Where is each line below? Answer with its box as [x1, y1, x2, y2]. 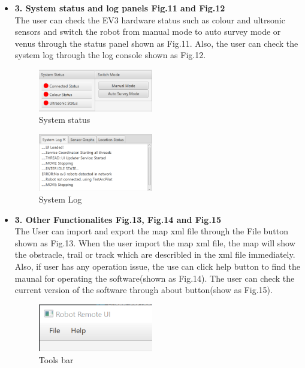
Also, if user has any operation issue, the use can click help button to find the [14, 260, 300, 273]
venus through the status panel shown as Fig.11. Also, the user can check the [14, 37, 298, 49]
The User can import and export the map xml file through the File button [14, 225, 289, 237]
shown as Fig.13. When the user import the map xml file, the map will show [14, 236, 295, 249]
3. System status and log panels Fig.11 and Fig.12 [14, 2, 225, 14]
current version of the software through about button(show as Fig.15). [14, 283, 273, 296]
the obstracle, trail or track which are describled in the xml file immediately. [14, 248, 295, 261]
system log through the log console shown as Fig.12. [14, 49, 206, 61]
